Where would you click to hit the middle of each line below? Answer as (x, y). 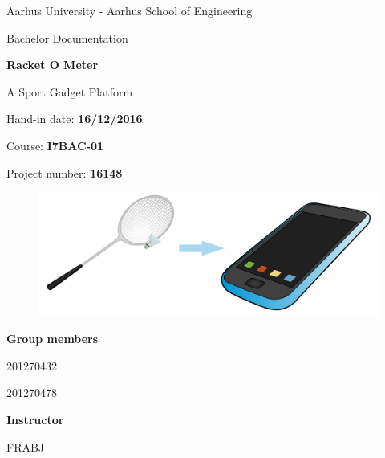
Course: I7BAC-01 (55, 145)
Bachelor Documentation (67, 37)
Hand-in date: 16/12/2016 (75, 119)
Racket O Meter (53, 65)
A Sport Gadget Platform (70, 91)
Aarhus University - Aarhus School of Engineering (130, 10)
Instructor (35, 419)
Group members (53, 339)
